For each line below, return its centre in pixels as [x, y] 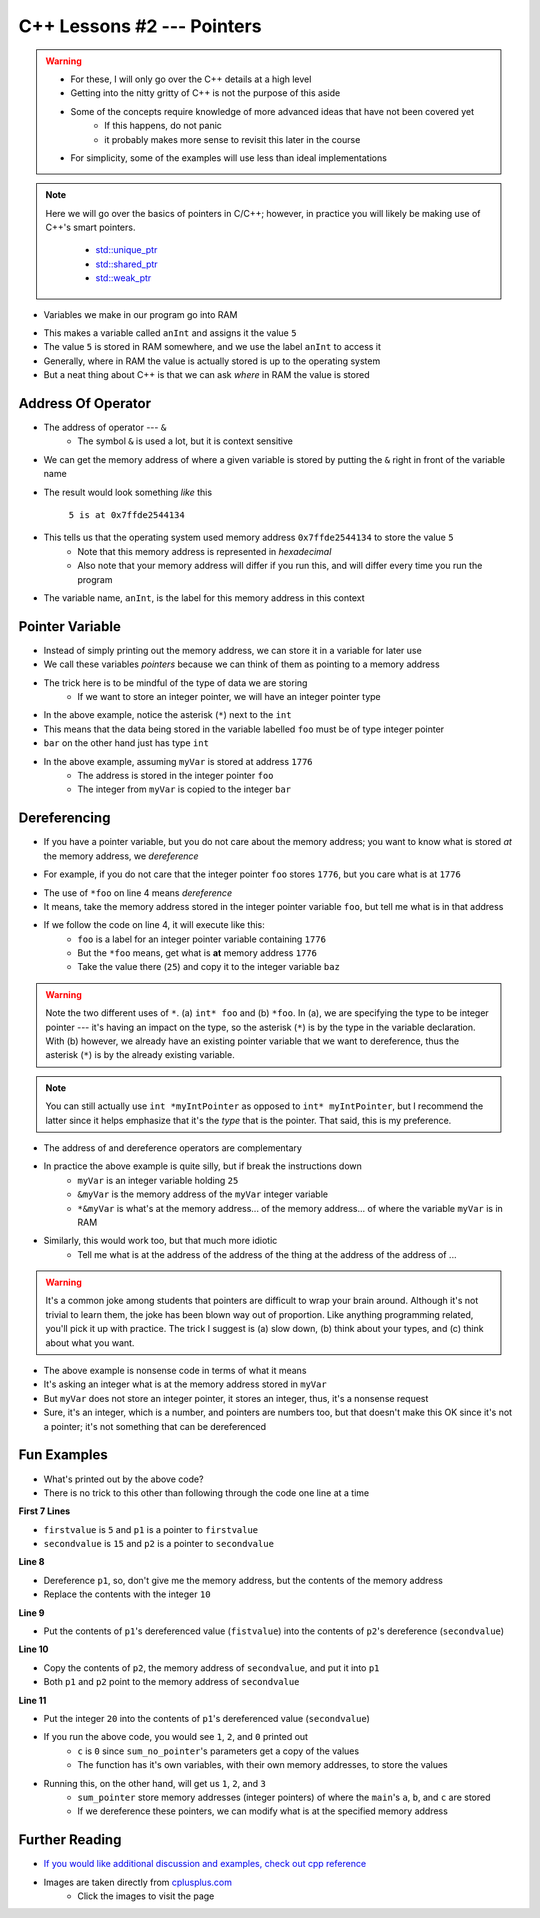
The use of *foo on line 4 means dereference [138, 892]
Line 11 [32, 1700]
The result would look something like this [128, 492]
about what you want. [90, 1342]
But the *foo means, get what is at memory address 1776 [197, 953]
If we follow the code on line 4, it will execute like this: [154, 925]
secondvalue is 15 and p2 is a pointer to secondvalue [159, 1544]
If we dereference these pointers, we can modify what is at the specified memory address [263, 1811]
